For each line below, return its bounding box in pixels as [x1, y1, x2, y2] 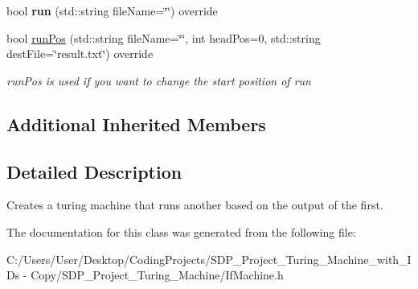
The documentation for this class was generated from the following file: [6, 223, 356, 240]
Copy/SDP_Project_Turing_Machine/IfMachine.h [31, 266, 284, 283]
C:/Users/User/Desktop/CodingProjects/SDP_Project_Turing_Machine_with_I [6, 250, 412, 267]
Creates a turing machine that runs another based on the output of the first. [6, 196, 383, 213]
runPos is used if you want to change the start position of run [6, 72, 311, 89]
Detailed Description [6, 159, 182, 184]
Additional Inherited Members [6, 111, 266, 136]
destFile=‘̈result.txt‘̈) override [6, 45, 154, 62]
